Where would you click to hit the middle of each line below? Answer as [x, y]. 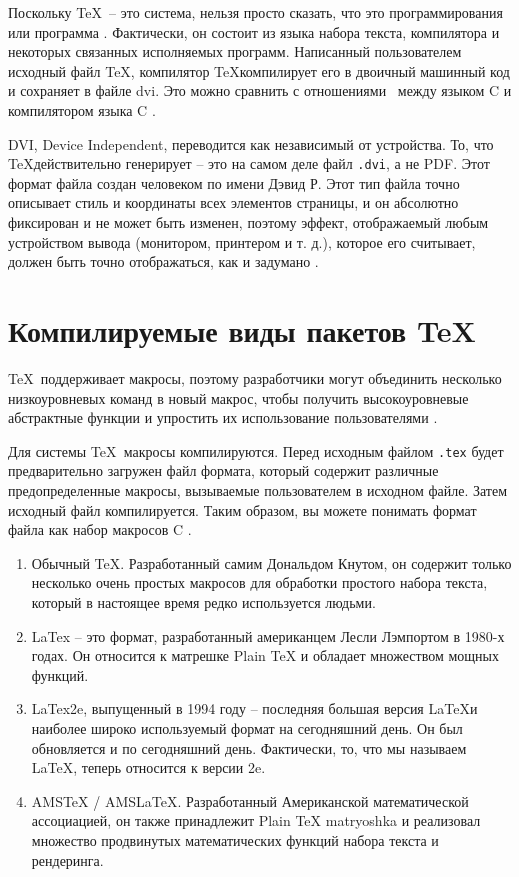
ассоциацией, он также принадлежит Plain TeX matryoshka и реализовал [256, 820]
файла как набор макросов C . [100, 529]
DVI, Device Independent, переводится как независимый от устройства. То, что [251, 143]
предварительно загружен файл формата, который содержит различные [223, 470]
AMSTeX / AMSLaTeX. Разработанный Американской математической [250, 800]
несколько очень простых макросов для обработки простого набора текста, [259, 582]
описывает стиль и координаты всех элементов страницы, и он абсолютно [233, 202]
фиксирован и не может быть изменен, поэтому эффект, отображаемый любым [248, 222]
